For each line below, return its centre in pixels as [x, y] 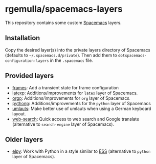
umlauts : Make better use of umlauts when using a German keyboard [82, 109]
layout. [19, 113]
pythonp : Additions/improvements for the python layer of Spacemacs [81, 103]
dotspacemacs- [133, 55]
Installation [22, 38]
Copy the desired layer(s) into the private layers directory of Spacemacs [78, 50]
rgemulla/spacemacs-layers [64, 9]
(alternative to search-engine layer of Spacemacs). [63, 124]
